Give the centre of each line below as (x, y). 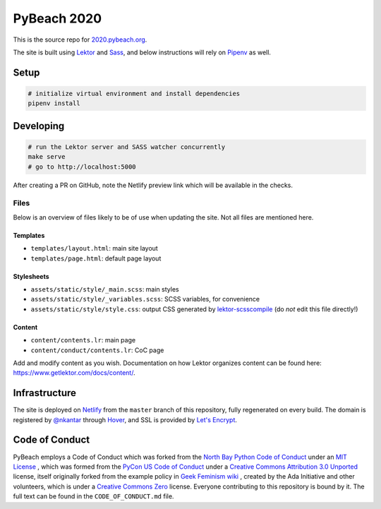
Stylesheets (31, 276)
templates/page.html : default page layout (96, 258)
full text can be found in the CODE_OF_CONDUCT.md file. (93, 496)
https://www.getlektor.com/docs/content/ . (74, 373)
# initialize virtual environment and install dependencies (134, 93)
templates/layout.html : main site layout (94, 248)
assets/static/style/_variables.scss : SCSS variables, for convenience (145, 299)
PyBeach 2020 (58, 18)
